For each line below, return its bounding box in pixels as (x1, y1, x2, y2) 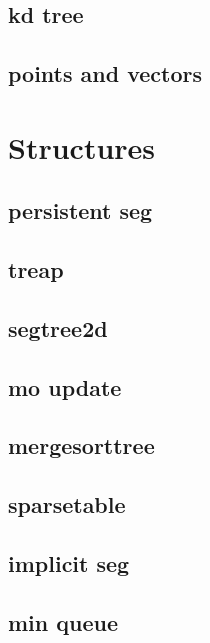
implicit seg (8, 548, 130, 579)
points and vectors (8, 58, 203, 89)
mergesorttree (8, 430, 155, 461)
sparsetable (8, 489, 126, 520)
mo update (8, 371, 122, 402)
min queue (8, 606, 118, 637)
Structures (8, 126, 156, 167)
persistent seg (8, 195, 153, 226)
